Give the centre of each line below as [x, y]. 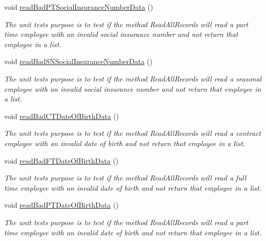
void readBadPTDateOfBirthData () [61, 205]
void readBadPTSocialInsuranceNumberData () [79, 7]
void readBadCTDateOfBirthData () [62, 116]
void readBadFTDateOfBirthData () [61, 160]
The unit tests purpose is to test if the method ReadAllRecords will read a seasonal [133, 78]
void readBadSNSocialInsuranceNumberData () [78, 61]
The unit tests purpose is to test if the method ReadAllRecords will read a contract [132, 133]
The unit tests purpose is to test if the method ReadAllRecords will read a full [125, 178]
